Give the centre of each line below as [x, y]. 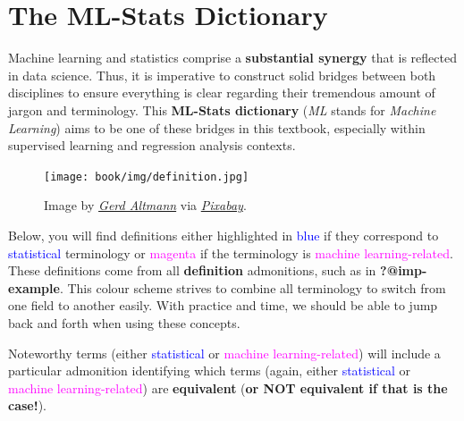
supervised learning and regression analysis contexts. [152, 145]
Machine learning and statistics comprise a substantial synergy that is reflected [232, 58]
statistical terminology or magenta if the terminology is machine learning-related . [231, 253]
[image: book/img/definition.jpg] [147, 177]
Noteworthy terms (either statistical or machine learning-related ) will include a [224, 353]
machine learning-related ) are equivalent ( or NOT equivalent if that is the [228, 387]
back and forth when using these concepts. [124, 322]
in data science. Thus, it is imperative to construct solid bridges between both [222, 75]
